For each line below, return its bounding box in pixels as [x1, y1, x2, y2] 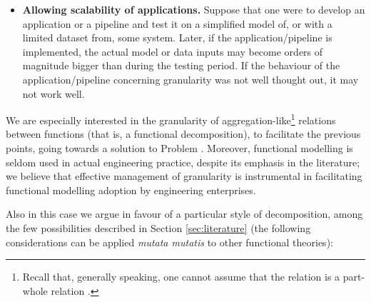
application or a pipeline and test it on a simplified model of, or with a [22, 16, 332, 31]
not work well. [22, 86, 85, 101]
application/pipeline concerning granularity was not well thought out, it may [22, 71, 359, 86]
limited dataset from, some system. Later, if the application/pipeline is [22, 30, 332, 45]
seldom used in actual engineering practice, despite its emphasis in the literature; [6, 154, 360, 169]
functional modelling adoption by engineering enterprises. [6, 182, 256, 197]
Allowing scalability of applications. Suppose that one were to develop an [22, 2, 365, 16]
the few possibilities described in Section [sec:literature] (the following [6, 220, 311, 235]
